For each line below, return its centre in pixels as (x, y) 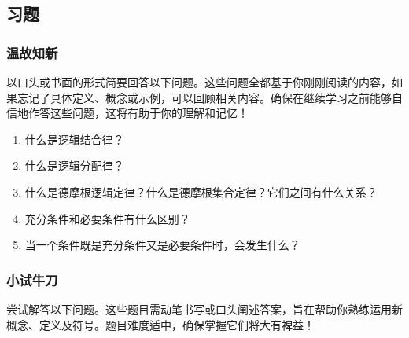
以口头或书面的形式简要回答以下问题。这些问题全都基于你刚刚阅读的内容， (199, 82)
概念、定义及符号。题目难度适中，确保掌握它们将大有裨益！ (160, 324)
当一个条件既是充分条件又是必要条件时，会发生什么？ (162, 245)
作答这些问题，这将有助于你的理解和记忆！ (138, 113)
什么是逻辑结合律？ (74, 139)
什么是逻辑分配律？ (74, 165)
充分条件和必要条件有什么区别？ (107, 218)
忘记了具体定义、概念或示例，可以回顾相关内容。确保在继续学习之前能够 (204, 97)
